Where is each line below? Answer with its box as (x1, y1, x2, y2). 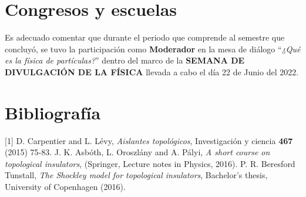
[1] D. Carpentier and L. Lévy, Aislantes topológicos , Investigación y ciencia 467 (5, 134, 293, 146)
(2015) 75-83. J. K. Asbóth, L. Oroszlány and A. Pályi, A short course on (5, 146, 270, 158)
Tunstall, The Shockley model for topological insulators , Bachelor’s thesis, (5, 169, 268, 181)
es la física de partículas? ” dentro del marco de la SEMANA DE (5, 54, 245, 66)
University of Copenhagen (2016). (5, 181, 126, 192)
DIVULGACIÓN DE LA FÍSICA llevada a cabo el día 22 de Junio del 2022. (5, 65, 299, 78)
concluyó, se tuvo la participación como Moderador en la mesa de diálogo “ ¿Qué (5, 42, 301, 55)
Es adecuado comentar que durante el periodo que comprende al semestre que (5, 31, 285, 44)
